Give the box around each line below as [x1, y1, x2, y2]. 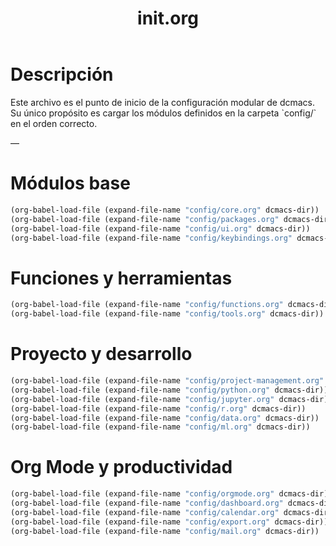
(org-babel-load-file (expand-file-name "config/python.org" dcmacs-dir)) [10, 385, 329, 395]
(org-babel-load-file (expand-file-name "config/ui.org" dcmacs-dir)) [10, 223, 311, 234]
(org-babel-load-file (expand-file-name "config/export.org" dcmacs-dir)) [10, 517, 329, 527]
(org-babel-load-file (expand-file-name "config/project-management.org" [10, 376, 325, 386]
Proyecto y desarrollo [10, 343, 193, 366]
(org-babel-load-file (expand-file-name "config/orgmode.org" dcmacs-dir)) [10, 489, 333, 499]
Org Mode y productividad [10, 456, 233, 479]
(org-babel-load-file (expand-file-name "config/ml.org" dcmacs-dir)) [10, 422, 311, 432]
